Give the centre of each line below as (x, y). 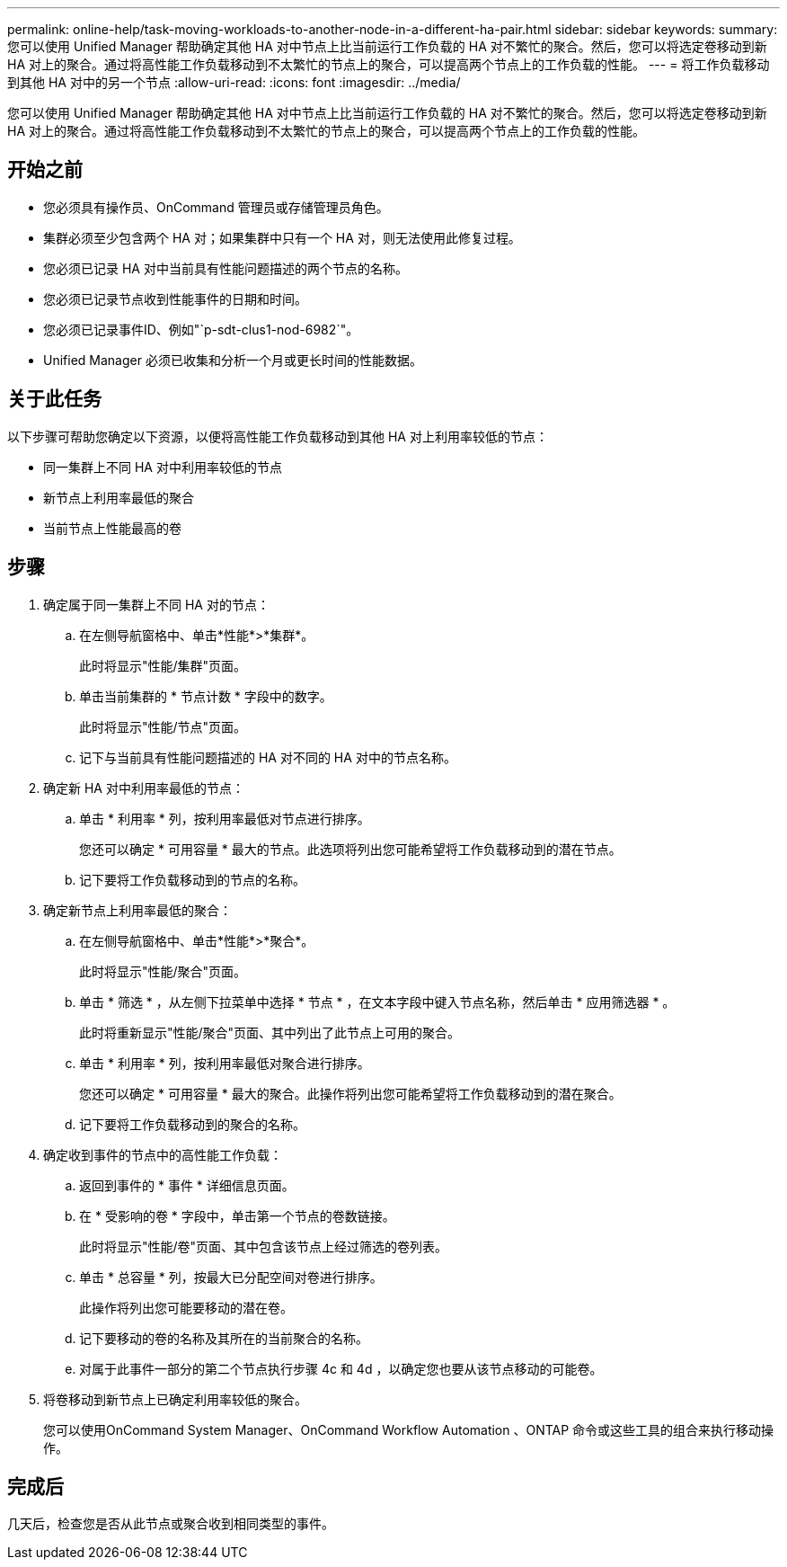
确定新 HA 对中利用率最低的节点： (144, 788)
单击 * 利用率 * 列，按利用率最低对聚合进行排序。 (225, 1063)
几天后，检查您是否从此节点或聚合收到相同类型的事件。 (171, 1524)
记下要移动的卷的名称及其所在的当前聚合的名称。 (224, 1338)
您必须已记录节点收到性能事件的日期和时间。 (175, 298)
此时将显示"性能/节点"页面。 (163, 726)
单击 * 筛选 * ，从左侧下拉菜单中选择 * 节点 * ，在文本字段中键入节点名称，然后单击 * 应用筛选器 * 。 (377, 1002)
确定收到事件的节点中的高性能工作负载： (163, 1154)
